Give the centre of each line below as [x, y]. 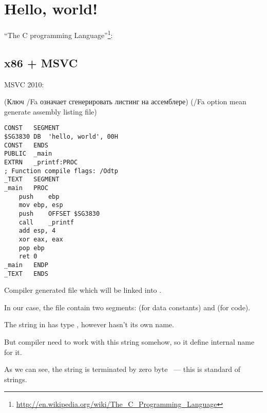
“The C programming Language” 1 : [59, 34]
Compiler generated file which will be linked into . [83, 290]
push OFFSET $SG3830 [59, 213]
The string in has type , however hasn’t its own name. [89, 324]
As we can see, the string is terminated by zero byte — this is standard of [122, 369]
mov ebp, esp [41, 205]
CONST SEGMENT [32, 128]
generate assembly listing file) [51, 111]
